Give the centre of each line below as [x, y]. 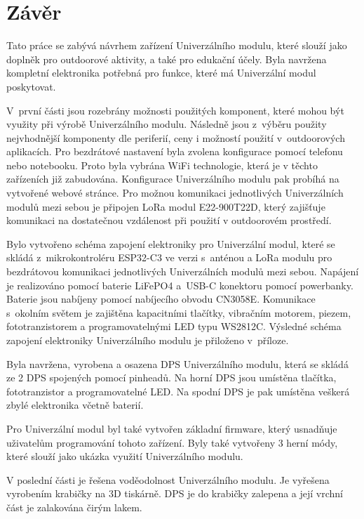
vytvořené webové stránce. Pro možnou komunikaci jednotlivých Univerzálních [175, 193]
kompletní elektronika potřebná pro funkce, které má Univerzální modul [161, 73]
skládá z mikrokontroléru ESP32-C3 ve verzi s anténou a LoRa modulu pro [169, 257]
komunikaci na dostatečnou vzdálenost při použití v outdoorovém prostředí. [169, 220]
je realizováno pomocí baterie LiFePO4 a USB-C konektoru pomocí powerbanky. [180, 285]
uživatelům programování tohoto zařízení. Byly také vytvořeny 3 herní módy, [172, 442]
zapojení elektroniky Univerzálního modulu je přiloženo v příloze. [148, 340]
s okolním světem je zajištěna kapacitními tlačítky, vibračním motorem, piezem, [179, 312]
